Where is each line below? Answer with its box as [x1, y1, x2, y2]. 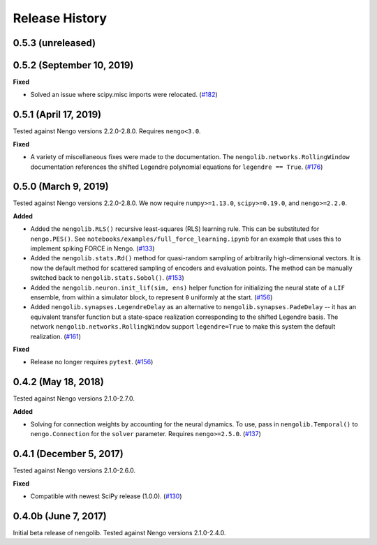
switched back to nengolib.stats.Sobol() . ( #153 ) [30, 274, 184, 282]
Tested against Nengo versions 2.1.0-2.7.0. [13, 394, 135, 403]
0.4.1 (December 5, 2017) [13, 448, 124, 460]
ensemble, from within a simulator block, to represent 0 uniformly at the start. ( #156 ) [30, 293, 273, 301]
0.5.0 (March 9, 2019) [13, 181, 110, 193]
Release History [13, 10, 108, 26]
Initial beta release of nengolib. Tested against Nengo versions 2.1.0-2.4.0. [13, 528, 226, 537]
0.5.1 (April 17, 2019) [13, 109, 101, 121]
